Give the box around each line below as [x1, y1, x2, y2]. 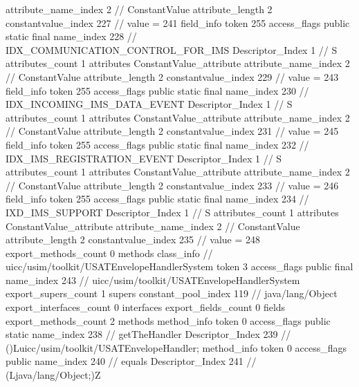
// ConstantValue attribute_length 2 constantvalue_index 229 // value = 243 [6, 69, 339, 84]
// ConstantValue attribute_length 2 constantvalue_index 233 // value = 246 [6, 178, 339, 192]
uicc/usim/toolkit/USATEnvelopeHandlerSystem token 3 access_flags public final [6, 259, 353, 274]
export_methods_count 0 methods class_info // [6, 245, 213, 260]
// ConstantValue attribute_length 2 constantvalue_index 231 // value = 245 [6, 124, 339, 138]
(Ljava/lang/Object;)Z [6, 368, 101, 382]
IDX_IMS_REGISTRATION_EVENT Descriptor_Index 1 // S [6, 151, 282, 165]
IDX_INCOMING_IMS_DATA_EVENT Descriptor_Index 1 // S [6, 97, 293, 111]
